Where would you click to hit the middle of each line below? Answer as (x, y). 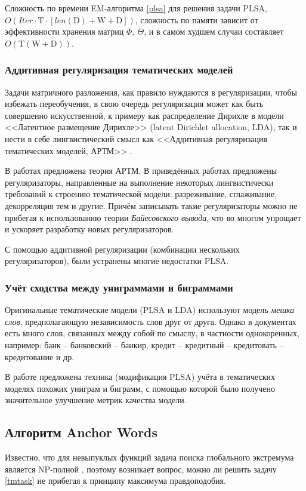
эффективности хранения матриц (64, 31)
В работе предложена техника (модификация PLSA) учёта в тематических (140, 377)
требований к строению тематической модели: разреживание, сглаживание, (141, 194)
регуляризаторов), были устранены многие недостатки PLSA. (117, 261)
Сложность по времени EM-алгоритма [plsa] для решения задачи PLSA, (136, 8)
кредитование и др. (40, 356)
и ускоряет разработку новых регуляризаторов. (89, 229)
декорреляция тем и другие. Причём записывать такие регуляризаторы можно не (151, 205)
